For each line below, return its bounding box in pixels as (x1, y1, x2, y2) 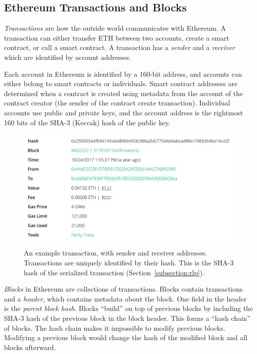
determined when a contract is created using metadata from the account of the (4, 88, 243, 98)
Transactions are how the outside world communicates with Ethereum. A (4, 23, 226, 33)
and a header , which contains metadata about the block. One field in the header (4, 293, 247, 303)
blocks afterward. (4, 342, 56, 352)
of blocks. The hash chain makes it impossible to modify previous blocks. (4, 322, 225, 333)
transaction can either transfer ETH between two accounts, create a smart (4, 32, 229, 43)
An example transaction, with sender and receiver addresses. (24, 248, 207, 258)
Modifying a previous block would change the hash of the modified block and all (4, 332, 248, 343)
